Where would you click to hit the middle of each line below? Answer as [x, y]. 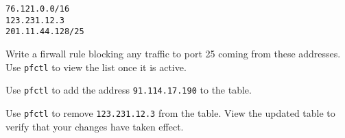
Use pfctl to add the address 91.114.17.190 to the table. [129, 90]
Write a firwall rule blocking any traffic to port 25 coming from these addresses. [173, 53]
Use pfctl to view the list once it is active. [96, 67]
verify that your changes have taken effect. [95, 126]
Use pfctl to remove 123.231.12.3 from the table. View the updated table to [170, 112]
